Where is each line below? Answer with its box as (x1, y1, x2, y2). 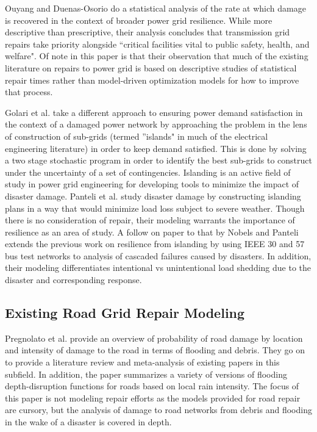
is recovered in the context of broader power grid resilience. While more (5, 13, 272, 26)
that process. (5, 85, 53, 98)
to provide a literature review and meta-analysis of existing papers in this (5, 356, 280, 369)
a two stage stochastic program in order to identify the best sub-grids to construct (5, 154, 312, 167)
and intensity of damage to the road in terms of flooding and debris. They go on (5, 344, 305, 356)
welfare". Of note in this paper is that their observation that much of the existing (5, 49, 308, 62)
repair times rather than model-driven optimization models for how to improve (5, 73, 299, 86)
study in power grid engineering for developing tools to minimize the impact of (5, 178, 299, 190)
